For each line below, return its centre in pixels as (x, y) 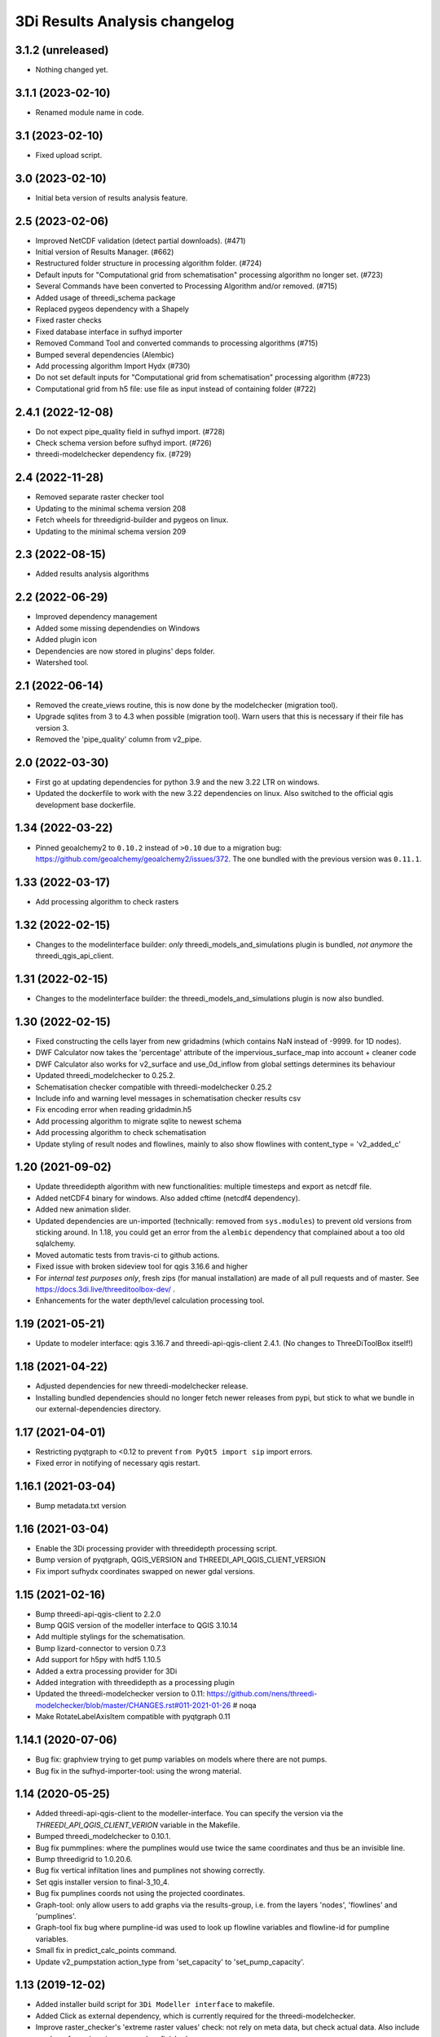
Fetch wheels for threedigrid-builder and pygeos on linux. (132, 520)
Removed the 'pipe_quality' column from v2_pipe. (119, 739)
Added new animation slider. (83, 1209)
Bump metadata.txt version (81, 1506)
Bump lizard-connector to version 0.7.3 (101, 1648)
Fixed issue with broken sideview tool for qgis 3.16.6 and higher (142, 1266)
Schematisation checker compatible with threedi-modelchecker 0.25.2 (154, 1087)
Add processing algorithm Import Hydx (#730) (113, 366)
